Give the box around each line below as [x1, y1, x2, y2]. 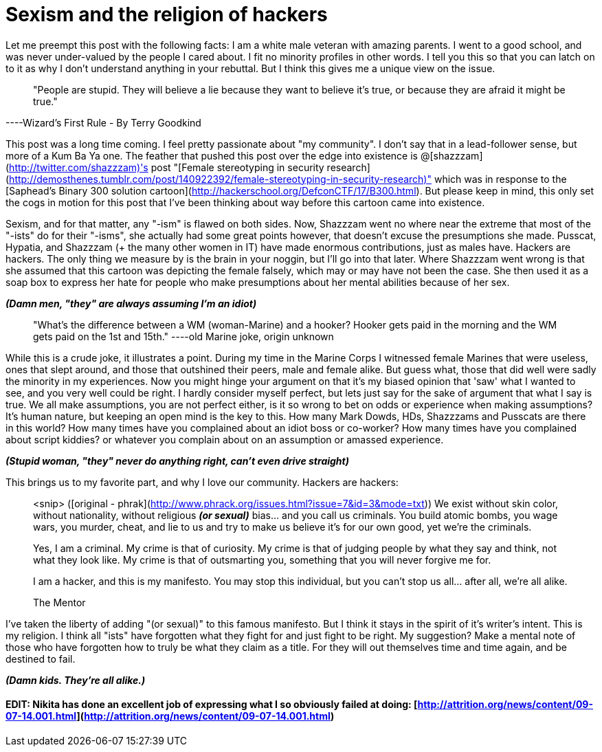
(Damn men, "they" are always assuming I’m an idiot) [5, 297, 257, 309]
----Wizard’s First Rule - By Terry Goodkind [5, 116, 201, 129]
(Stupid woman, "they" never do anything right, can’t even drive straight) [5, 454, 349, 467]
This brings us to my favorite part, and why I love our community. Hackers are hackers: [5, 476, 399, 488]
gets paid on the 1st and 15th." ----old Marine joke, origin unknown [33, 330, 334, 342]
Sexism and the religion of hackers [5, 3, 328, 26]
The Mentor [33, 596, 86, 608]
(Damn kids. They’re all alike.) [5, 674, 146, 686]
